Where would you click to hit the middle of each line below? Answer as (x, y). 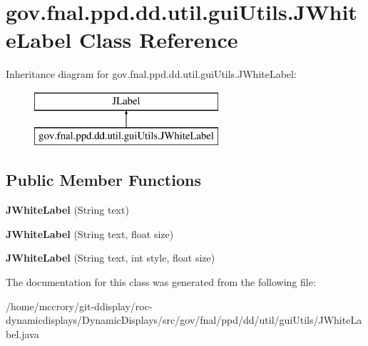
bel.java (22, 333)
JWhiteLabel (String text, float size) (90, 233)
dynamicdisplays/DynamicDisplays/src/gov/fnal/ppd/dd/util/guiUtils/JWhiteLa (184, 320)
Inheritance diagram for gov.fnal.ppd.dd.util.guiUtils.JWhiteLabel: (151, 74)
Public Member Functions (103, 180)
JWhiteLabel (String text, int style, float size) (111, 258)
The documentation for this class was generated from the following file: (161, 282)
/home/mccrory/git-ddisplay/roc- (79, 306)
